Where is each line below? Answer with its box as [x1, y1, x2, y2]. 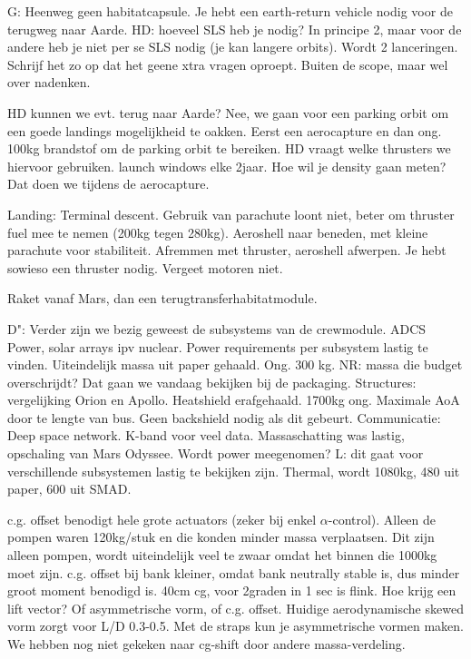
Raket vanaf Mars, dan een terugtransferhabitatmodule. [7, 289, 318, 308]
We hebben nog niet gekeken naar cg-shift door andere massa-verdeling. [7, 634, 406, 653]
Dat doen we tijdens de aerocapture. [7, 174, 210, 193]
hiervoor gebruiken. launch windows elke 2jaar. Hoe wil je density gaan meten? [7, 156, 446, 175]
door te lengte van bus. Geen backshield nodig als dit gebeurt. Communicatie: [7, 408, 441, 427]
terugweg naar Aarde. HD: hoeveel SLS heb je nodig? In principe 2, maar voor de [7, 19, 462, 38]
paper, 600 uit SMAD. [7, 479, 132, 498]
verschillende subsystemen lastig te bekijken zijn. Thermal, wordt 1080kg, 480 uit [7, 461, 460, 480]
